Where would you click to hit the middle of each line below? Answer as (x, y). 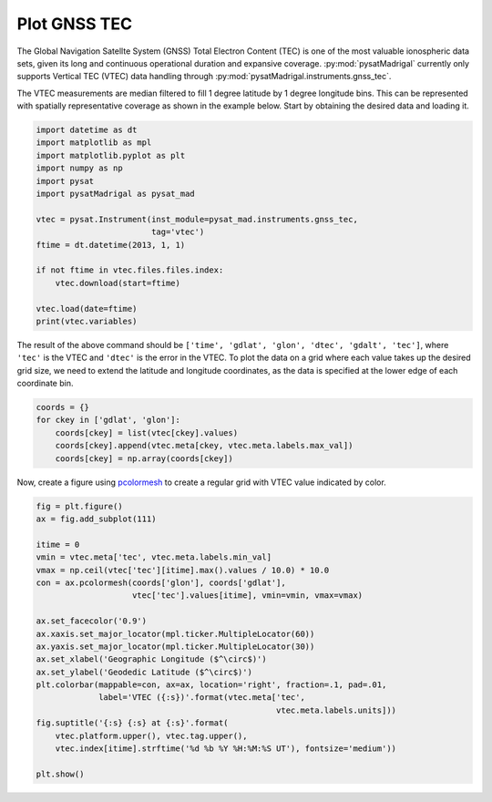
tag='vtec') (178, 232)
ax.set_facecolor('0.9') (92, 621)
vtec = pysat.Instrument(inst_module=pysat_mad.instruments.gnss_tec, (197, 219)
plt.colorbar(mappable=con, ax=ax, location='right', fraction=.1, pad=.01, (211, 685)
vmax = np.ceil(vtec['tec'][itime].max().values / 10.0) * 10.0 (183, 570)
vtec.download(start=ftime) (118, 283)
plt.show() (60, 774)
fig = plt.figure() (79, 506)
